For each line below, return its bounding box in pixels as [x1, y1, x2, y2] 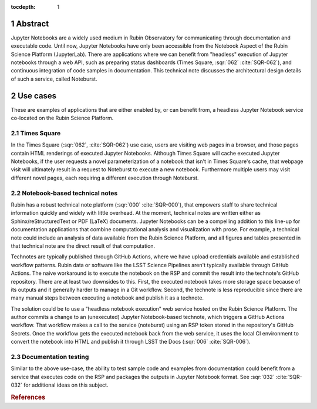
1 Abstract [11, 18, 49, 29]
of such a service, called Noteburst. [11, 75, 97, 82]
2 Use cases [11, 91, 57, 101]
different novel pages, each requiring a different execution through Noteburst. [11, 174, 199, 181]
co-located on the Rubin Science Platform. [11, 115, 114, 122]
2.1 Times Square [11, 129, 61, 137]
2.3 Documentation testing [11, 353, 89, 361]
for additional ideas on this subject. [23, 381, 109, 388]
